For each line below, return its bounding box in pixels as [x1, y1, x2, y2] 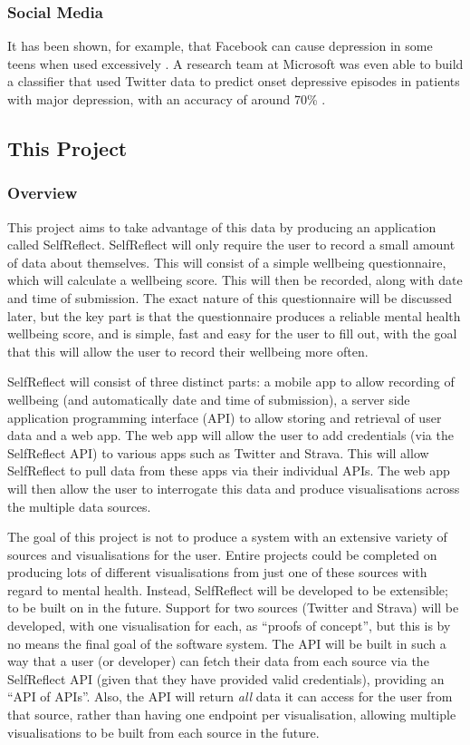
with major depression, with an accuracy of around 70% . [7, 90, 326, 108]
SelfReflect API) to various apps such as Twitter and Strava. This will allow [7, 443, 429, 462]
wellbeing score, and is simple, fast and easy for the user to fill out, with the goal [7, 324, 457, 343]
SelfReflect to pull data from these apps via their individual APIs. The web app [7, 461, 450, 480]
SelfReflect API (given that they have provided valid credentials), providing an [7, 669, 445, 688]
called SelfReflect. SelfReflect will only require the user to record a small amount [7, 235, 456, 254]
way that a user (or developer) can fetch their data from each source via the [7, 652, 429, 671]
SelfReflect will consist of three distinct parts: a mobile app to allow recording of [7, 372, 455, 391]
